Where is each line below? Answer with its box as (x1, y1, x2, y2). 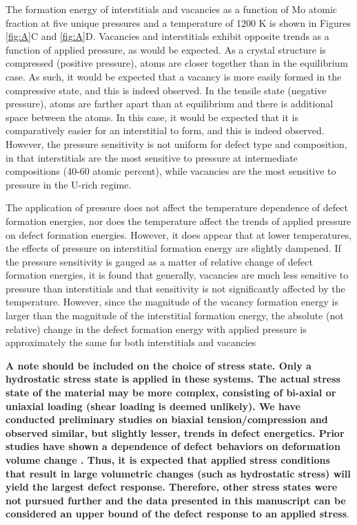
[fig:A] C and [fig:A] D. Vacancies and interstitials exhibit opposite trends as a (6, 29, 329, 43)
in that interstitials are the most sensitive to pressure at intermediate (6, 150, 298, 164)
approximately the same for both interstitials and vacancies (6, 335, 256, 350)
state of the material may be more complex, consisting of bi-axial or (6, 385, 336, 400)
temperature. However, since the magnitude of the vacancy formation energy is (6, 294, 338, 309)
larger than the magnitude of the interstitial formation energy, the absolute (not (6, 308, 344, 323)
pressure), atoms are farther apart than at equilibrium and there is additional (6, 96, 334, 111)
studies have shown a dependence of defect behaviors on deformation (6, 439, 340, 453)
